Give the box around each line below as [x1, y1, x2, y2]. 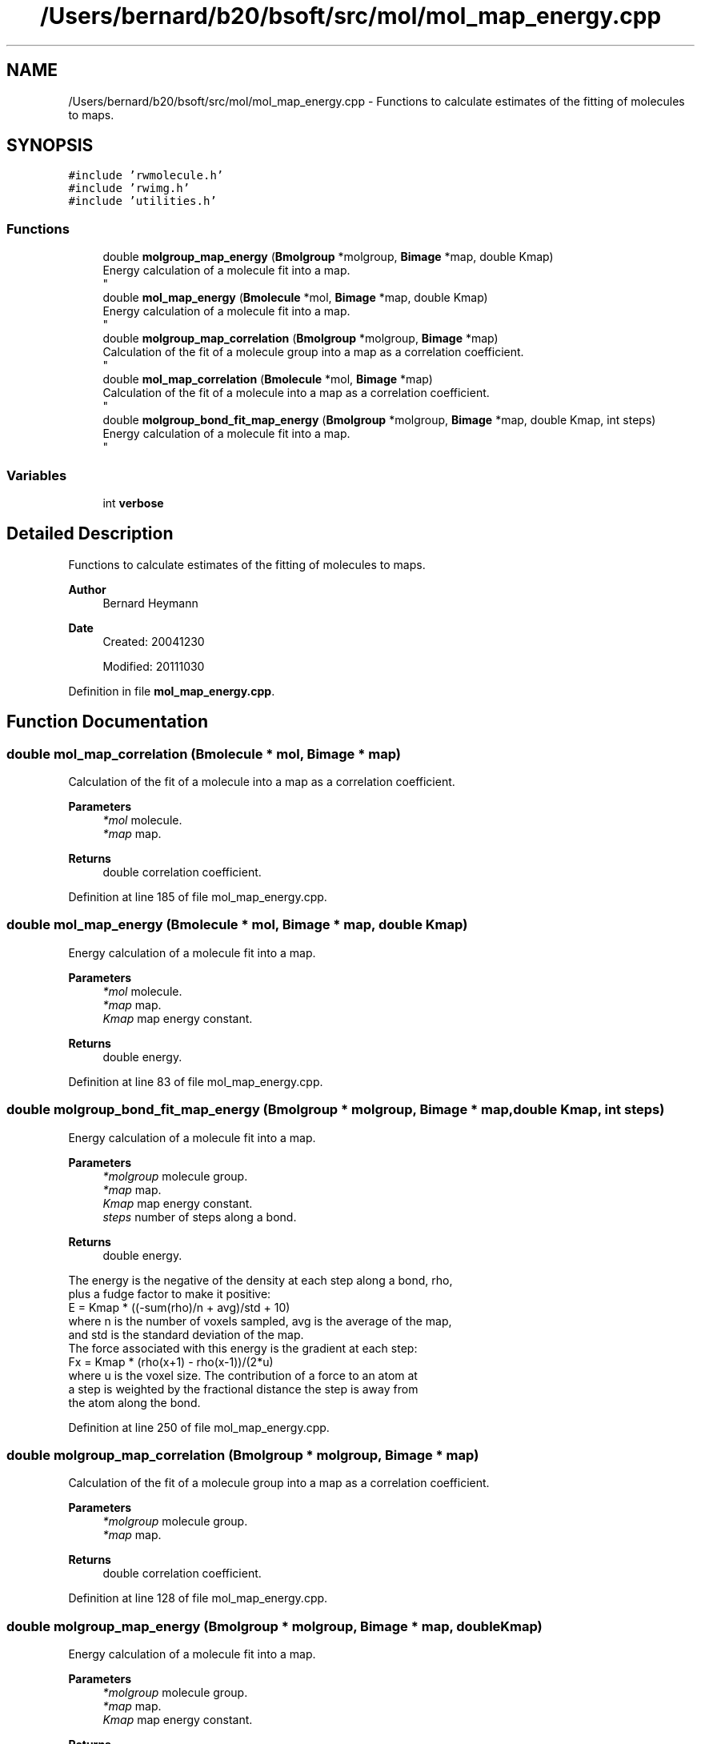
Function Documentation [6, 712, 208, 732]
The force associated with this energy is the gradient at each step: [68, 1341, 418, 1355]
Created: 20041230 [102, 634, 205, 648]
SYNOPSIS [6, 135, 94, 156]
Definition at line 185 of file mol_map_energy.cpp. [68, 890, 327, 904]
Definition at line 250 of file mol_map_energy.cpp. [68, 1420, 330, 1434]
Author [68, 582, 106, 596]
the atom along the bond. [68, 1395, 201, 1409]
